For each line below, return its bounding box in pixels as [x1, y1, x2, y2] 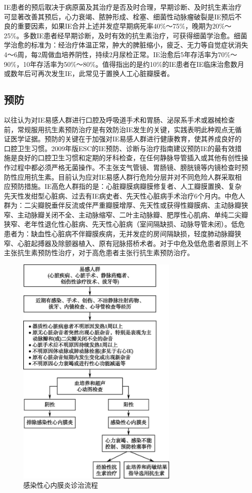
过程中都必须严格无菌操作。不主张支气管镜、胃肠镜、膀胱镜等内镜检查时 [10, 162, 241, 172]
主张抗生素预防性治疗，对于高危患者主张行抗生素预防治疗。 [4, 247, 194, 258]
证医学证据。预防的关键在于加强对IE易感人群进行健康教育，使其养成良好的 [4, 134, 242, 144]
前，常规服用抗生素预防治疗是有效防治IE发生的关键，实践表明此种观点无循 [4, 124, 242, 134]
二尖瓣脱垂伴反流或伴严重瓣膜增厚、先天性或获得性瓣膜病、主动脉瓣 [24, 200, 241, 210]
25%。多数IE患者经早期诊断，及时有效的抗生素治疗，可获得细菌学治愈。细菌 [4, 30, 248, 40]
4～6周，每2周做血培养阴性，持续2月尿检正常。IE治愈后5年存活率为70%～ [4, 49, 237, 59]
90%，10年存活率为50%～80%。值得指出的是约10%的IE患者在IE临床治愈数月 [4, 59, 244, 69]
